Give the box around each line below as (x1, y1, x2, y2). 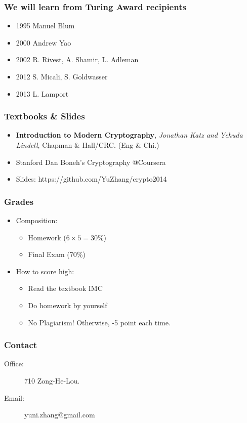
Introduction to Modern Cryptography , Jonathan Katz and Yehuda (16, 130, 243, 140)
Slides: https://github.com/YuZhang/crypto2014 (16, 174, 167, 184)
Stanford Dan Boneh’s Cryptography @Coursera (16, 156, 166, 167)
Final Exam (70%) (28, 249, 86, 260)
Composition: (16, 215, 58, 225)
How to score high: (16, 266, 74, 276)
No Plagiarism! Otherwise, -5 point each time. (28, 317, 171, 327)
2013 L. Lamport (16, 88, 69, 99)
